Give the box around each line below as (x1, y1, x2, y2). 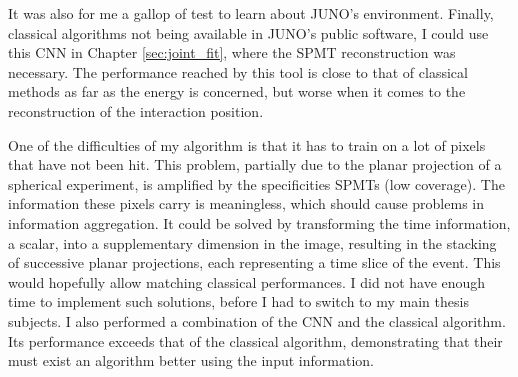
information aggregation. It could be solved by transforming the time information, (8, 212, 511, 233)
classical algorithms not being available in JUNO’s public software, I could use (8, 22, 489, 43)
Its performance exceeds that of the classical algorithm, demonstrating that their (8, 330, 503, 351)
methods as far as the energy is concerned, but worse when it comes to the (8, 81, 466, 102)
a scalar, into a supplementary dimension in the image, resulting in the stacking (8, 232, 497, 253)
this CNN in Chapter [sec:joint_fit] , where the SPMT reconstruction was (8, 42, 456, 63)
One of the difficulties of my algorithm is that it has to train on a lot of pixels (8, 134, 486, 155)
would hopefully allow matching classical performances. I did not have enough (8, 271, 486, 292)
